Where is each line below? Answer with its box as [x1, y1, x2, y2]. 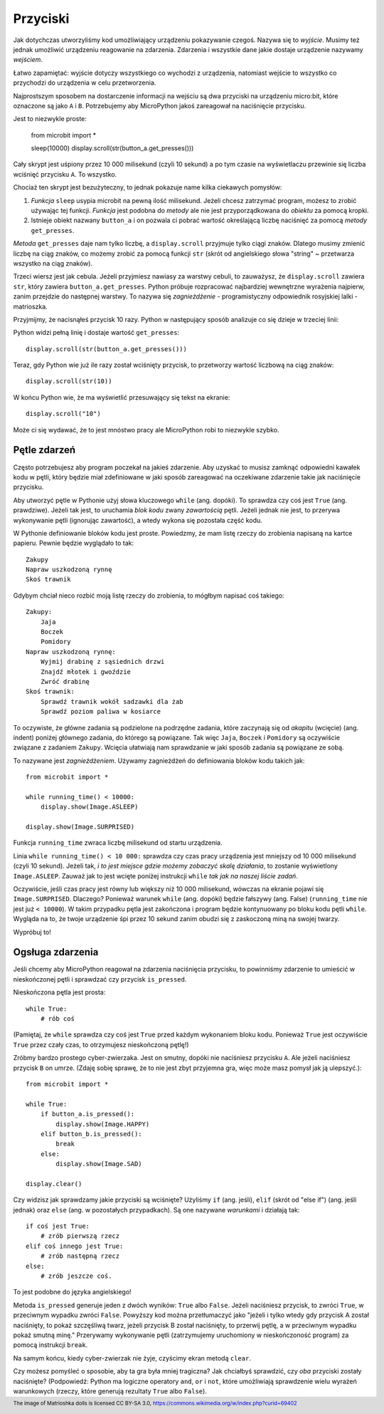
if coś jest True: [26, 1222, 90, 1230]
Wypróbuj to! [13, 927, 51, 936]
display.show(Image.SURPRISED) [26, 823, 135, 831]
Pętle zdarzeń [13, 444, 76, 456]
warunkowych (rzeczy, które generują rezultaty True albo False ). [13, 1386, 208, 1395]
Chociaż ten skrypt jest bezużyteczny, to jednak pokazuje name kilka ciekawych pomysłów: [13, 183, 282, 192]
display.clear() [26, 1180, 82, 1187]
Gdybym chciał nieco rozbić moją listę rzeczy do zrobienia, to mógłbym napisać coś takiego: [13, 591, 284, 600]
